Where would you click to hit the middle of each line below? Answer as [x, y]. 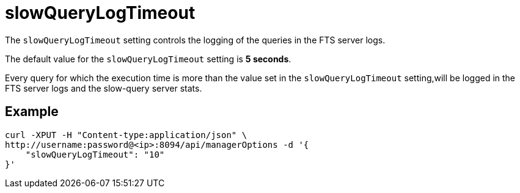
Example [32, 112]
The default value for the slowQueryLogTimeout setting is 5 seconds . [148, 59]
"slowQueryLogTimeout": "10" [95, 154]
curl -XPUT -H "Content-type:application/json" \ [126, 135]
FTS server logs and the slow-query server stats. [104, 88]
